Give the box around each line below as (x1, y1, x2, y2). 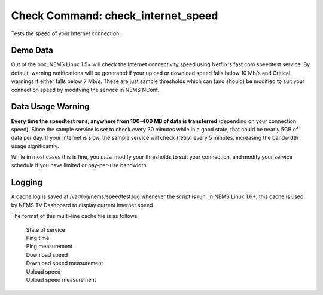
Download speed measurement (26, 260, 103, 267)
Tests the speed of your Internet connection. (11, 30, 121, 37)
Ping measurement (26, 242, 73, 250)
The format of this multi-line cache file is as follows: (11, 213, 139, 220)
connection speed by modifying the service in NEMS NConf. (11, 86, 160, 93)
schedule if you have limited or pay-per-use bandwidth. (11, 162, 148, 169)
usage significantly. (11, 142, 59, 149)
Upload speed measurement (26, 276, 96, 283)
